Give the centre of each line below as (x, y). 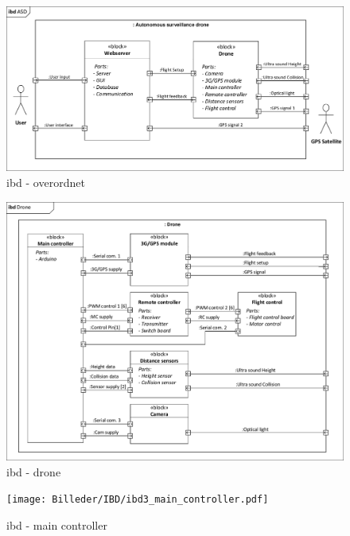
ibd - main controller (57, 524)
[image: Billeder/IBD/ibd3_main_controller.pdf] (138, 500)
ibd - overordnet (46, 183)
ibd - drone (34, 471)
